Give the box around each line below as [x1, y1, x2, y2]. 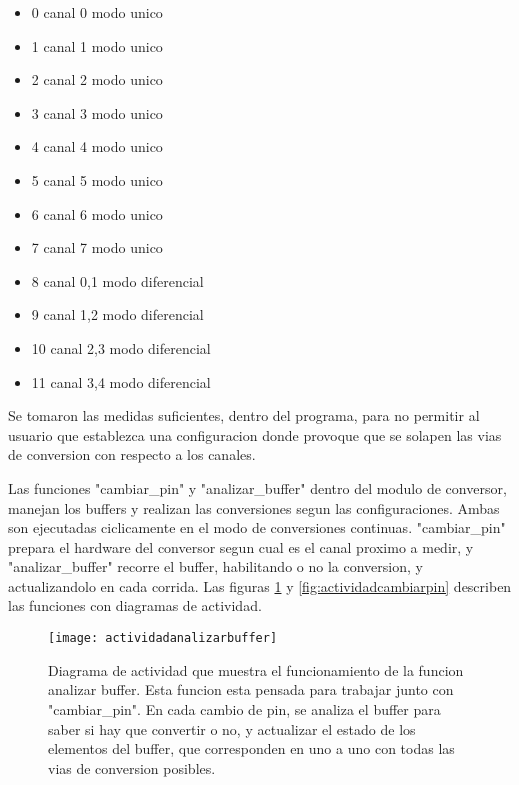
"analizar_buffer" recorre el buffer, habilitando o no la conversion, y [8, 556, 423, 577]
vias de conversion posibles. [48, 757, 216, 778]
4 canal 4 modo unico [31, 136, 163, 157]
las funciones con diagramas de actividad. [8, 595, 262, 616]
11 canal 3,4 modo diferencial [31, 371, 211, 392]
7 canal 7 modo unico [31, 237, 163, 258]
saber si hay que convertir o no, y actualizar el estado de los [48, 718, 416, 739]
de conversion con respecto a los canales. [8, 444, 256, 465]
